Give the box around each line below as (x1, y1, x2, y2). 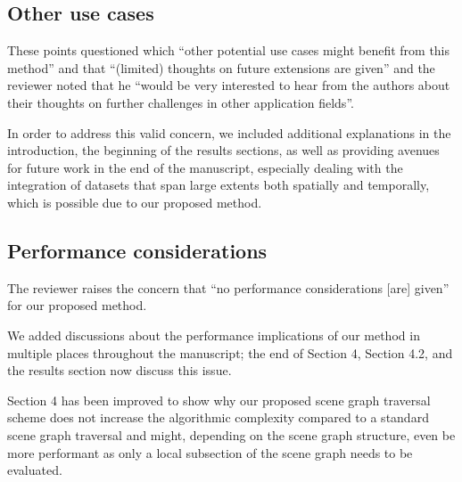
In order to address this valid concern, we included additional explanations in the (7, 123, 451, 142)
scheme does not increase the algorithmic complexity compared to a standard (7, 408, 429, 427)
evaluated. (7, 461, 62, 479)
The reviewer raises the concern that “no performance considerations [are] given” (7, 278, 450, 297)
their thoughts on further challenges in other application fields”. (7, 93, 354, 111)
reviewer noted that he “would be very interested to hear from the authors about (7, 76, 450, 94)
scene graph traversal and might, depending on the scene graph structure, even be (7, 425, 456, 444)
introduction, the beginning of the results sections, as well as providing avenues (7, 141, 440, 159)
